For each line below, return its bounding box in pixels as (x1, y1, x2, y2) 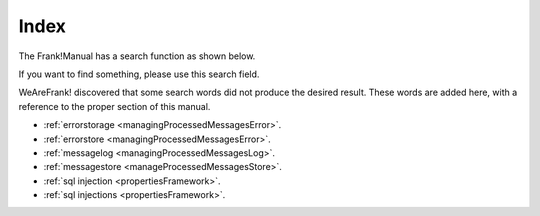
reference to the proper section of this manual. (18, 100, 211, 112)
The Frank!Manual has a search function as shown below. (18, 50, 256, 62)
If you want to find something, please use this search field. (18, 68, 260, 80)
